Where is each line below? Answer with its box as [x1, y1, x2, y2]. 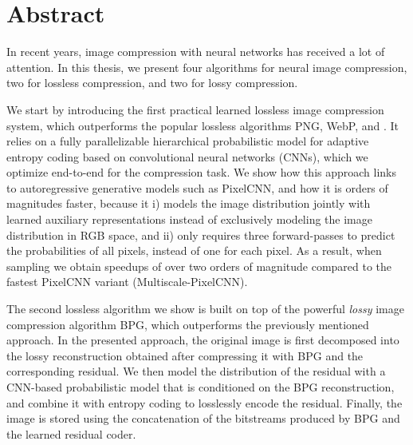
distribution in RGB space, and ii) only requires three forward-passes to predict [6, 226, 395, 243]
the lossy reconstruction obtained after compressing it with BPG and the [6, 347, 364, 364]
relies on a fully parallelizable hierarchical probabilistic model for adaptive [6, 133, 369, 149]
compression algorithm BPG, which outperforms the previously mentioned [6, 316, 369, 332]
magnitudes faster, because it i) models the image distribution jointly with [6, 195, 371, 212]
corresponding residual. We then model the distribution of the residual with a [6, 363, 386, 379]
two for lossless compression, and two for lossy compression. [6, 74, 298, 91]
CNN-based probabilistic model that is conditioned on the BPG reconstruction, [6, 379, 395, 395]
